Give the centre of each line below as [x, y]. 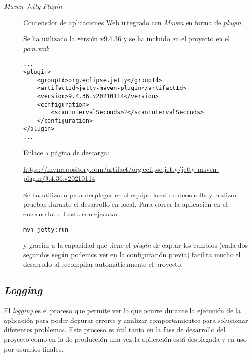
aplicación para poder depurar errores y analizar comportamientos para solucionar [126, 320]
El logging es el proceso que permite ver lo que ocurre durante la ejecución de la [122, 311]
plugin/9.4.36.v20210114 [59, 178]
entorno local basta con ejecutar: [72, 213]
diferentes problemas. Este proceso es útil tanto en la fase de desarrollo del [115, 330]
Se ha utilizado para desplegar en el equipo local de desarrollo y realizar [130, 194]
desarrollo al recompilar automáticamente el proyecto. [103, 264]
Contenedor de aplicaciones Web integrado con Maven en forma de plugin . [133, 22]
